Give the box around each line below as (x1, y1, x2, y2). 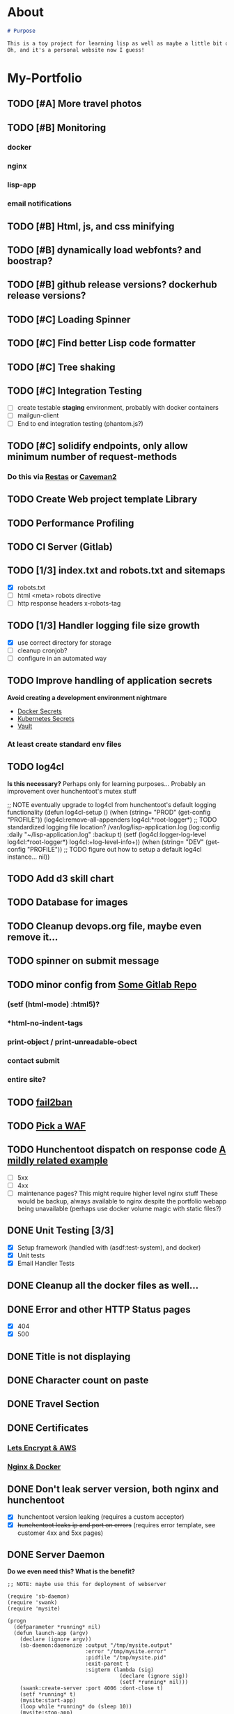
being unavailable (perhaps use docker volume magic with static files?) (17, 1204, 221, 1213)
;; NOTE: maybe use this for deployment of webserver (7, 1581, 167, 1588)
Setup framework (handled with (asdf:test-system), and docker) (17, 1243, 201, 1252)
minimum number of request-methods (7, 450, 178, 462)
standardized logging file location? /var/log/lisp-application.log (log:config (7, 822, 220, 831)
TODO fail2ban (7, 1096, 73, 1108)
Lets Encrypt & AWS (7, 1443, 77, 1452)
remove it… (7, 931, 58, 943)
